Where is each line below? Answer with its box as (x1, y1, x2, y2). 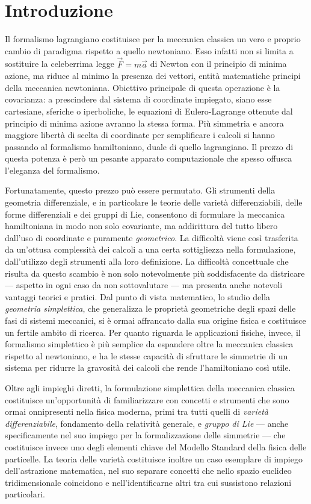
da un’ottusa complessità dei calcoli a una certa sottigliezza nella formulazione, (5, 243, 296, 256)
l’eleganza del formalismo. (5, 163, 100, 176)
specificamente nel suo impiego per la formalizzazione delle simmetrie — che (5, 429, 286, 441)
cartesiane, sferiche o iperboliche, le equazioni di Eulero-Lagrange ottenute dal (5, 104, 293, 117)
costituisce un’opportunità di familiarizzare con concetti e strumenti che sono (5, 393, 289, 406)
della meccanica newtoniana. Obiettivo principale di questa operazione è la (5, 81, 280, 93)
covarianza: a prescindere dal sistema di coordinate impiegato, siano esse (5, 93, 272, 106)
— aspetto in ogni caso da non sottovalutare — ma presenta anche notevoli (5, 279, 283, 291)
